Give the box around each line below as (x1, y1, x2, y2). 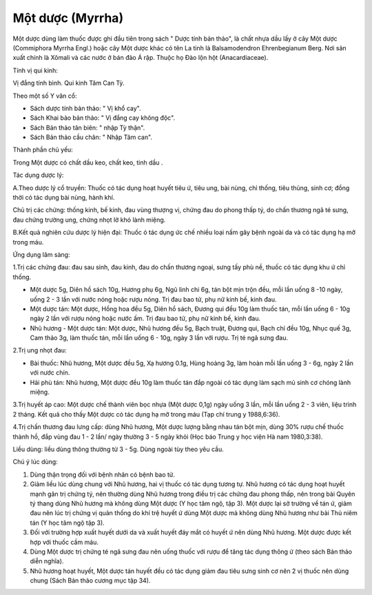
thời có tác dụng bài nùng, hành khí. (12, 194, 115, 202)
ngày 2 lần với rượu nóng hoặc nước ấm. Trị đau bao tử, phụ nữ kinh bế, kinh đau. (30, 314, 261, 323)
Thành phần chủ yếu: (12, 145, 74, 154)
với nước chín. (30, 368, 70, 377)
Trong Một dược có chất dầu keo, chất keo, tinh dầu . (12, 158, 163, 167)
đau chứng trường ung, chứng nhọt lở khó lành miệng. (12, 216, 166, 224)
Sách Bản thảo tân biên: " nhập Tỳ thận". (30, 123, 145, 132)
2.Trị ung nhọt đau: (12, 346, 67, 355)
